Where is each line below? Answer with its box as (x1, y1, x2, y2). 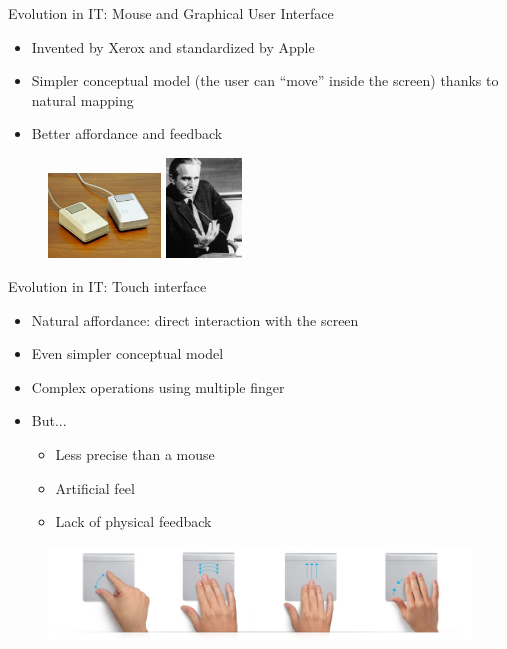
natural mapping (31, 89, 134, 110)
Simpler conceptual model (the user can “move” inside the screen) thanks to (31, 70, 499, 91)
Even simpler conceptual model (31, 343, 224, 364)
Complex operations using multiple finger (31, 376, 285, 397)
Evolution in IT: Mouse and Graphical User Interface (8, 3, 334, 23)
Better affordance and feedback (31, 123, 223, 144)
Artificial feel (55, 477, 135, 498)
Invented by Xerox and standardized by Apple (31, 36, 315, 57)
